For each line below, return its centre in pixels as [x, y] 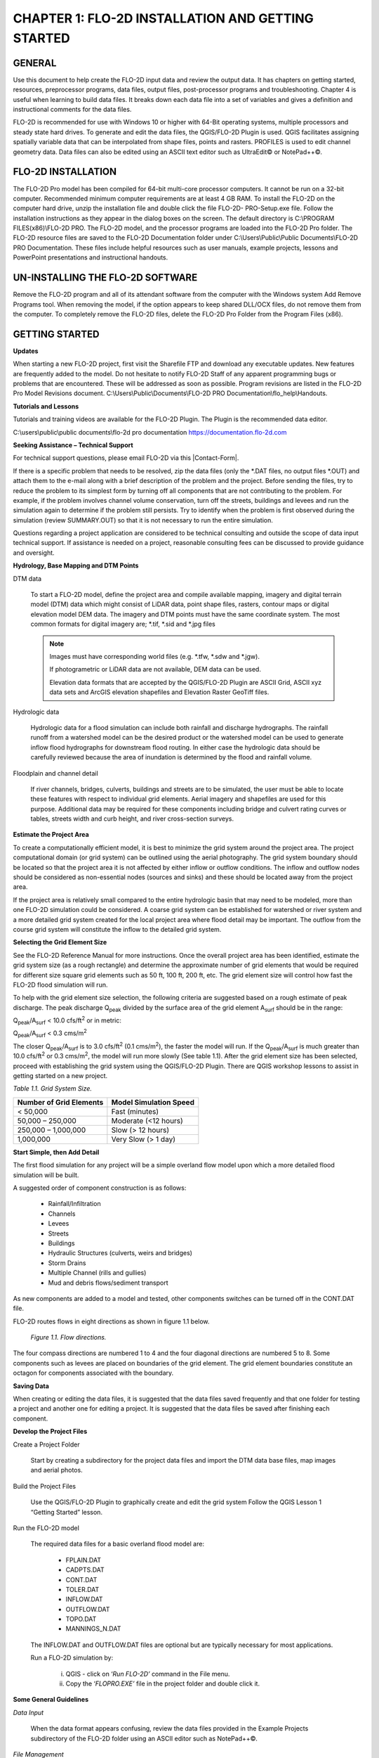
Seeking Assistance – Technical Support [73, 445]
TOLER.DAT [82, 1589]
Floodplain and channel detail [55, 773]
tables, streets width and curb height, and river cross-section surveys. [132, 819]
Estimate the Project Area [51, 835]
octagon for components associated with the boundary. [93, 1373]
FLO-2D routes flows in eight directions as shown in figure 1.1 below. [111, 1321]
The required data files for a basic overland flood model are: [118, 1544]
